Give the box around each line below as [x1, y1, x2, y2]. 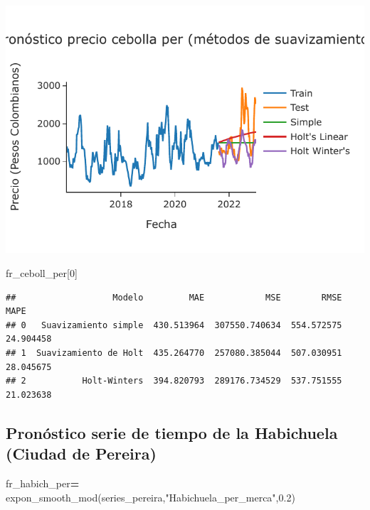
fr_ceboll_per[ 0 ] [6, 265, 78, 280]
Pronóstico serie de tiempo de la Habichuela [6, 421, 338, 443]
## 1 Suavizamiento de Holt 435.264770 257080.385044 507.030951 [6, 347, 342, 358]
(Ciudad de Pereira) [6, 443, 157, 465]
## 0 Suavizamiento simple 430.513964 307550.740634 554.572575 [6, 320, 342, 330]
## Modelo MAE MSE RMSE [6, 292, 342, 303]
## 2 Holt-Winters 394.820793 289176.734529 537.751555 [6, 376, 342, 386]
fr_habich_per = [6, 475, 80, 490]
